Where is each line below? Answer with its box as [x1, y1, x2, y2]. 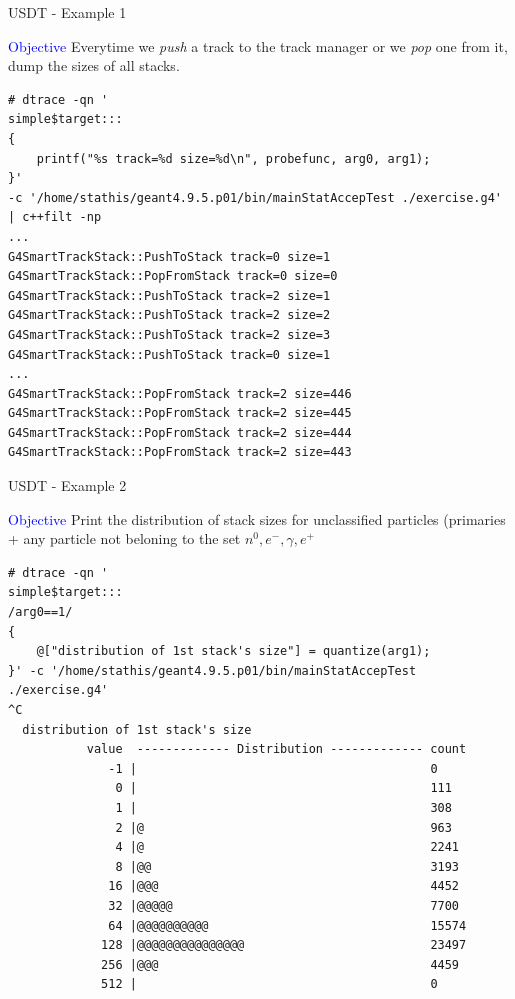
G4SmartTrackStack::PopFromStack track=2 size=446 [8, 386, 352, 401]
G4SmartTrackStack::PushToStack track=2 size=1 [8, 288, 331, 303]
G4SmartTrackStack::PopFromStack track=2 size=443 [8, 445, 352, 460]
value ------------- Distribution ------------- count [86, 742, 467, 757]
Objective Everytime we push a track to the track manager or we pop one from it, [8, 35, 508, 56]
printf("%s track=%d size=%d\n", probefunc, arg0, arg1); [36, 151, 431, 166]
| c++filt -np [8, 210, 102, 225]
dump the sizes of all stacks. [8, 55, 180, 76]
